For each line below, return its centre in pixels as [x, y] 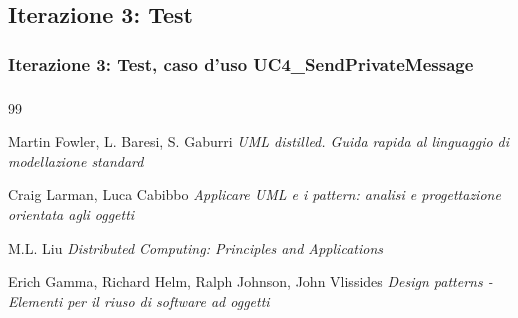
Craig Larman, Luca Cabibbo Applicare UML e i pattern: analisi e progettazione [254, 194]
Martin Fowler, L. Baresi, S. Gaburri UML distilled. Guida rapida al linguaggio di [259, 141]
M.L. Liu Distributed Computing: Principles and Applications [195, 247]
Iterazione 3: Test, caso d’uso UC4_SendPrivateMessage [241, 63]
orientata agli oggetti [71, 213]
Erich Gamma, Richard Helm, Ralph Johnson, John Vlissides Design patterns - [250, 281]
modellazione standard [76, 160]
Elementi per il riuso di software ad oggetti [139, 300]
